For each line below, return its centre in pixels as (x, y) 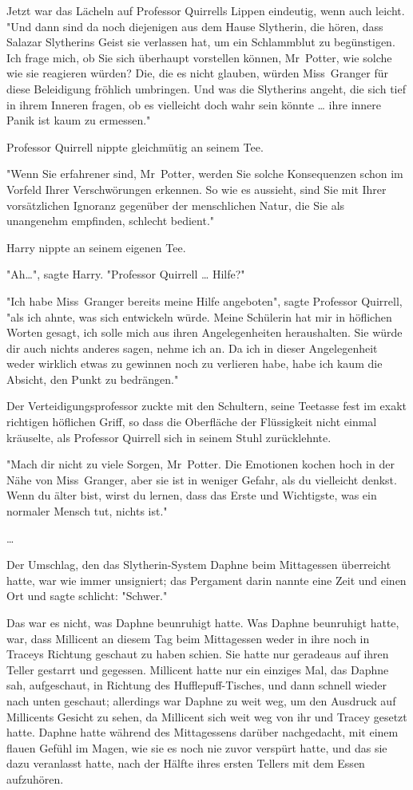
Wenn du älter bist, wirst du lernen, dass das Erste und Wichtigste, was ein (192, 495)
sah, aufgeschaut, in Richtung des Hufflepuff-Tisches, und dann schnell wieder (197, 685)
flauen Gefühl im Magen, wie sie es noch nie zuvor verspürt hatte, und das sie (197, 747)
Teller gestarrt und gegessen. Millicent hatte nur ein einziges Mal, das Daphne (198, 669)
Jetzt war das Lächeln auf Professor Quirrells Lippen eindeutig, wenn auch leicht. (206, 10)
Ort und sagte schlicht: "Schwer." (87, 596)
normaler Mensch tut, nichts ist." (87, 511)
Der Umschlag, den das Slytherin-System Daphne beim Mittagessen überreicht (199, 565)
